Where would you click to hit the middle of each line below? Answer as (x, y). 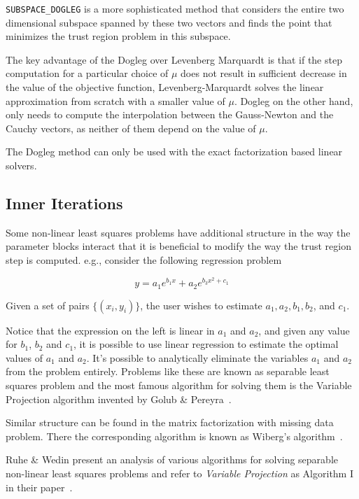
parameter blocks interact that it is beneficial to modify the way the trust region (178, 246)
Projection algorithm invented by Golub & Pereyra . (119, 399)
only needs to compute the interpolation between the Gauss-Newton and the (170, 114)
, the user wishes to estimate (201, 305)
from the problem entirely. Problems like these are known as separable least (168, 371)
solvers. (21, 165)
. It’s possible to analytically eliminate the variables (197, 357)
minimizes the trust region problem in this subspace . (118, 36)
